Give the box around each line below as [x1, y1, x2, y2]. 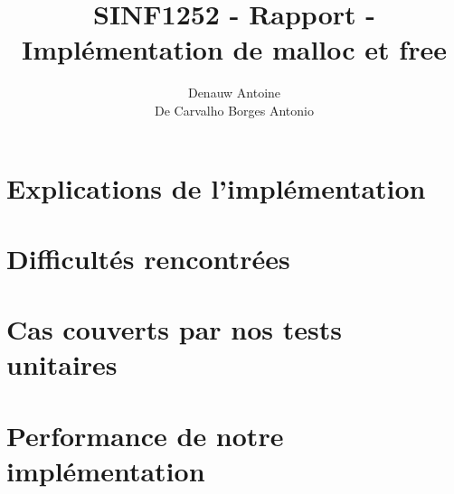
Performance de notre [6, 416, 284, 453]
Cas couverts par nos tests [6, 311, 342, 348]
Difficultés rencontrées [6, 239, 290, 276]
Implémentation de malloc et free [22, 31, 447, 68]
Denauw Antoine [187, 83, 281, 102]
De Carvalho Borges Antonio [155, 100, 314, 119]
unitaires [6, 346, 118, 383]
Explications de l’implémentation [6, 169, 426, 206]
